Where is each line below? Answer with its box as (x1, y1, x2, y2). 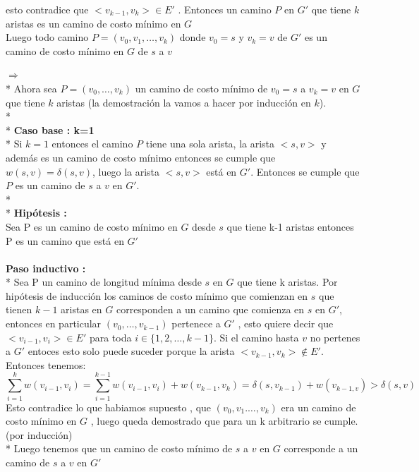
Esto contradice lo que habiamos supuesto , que (6, 399, 212, 414)
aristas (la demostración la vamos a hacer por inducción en (56, 95, 311, 109)
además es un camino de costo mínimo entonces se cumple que (6, 150, 276, 164)
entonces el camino (51, 136, 133, 151)
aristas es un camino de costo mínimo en (6, 16, 181, 30)
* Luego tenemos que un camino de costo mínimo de (6, 441, 233, 456)
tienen (6, 302, 32, 317)
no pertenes (310, 329, 360, 344)
